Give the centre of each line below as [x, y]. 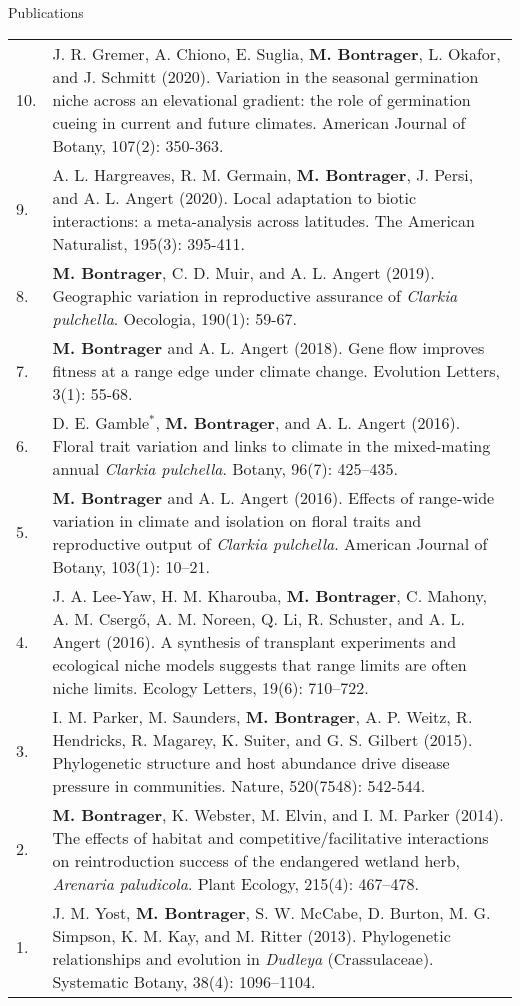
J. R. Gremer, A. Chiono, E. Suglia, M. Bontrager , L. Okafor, [276, 53]
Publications [46, 12]
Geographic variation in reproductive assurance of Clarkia [255, 295]
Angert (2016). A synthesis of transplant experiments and [254, 641]
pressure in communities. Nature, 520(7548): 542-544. [239, 785]
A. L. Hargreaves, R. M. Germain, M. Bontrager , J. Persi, [263, 174]
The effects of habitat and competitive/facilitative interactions [270, 837]
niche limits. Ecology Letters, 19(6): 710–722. [210, 687]
